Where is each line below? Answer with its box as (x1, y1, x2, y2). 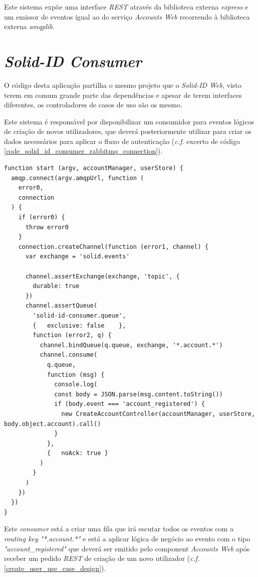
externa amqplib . (4, 21, 55, 32)
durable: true (33, 282, 80, 290)
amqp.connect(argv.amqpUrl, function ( (11, 174, 144, 182)
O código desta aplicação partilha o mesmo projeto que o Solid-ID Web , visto (4, 79, 241, 90)
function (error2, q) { (33, 332, 112, 339)
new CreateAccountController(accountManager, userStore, (61, 410, 255, 417)
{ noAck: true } (47, 450, 108, 457)
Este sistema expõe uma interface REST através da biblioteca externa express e (4, 2, 248, 12)
